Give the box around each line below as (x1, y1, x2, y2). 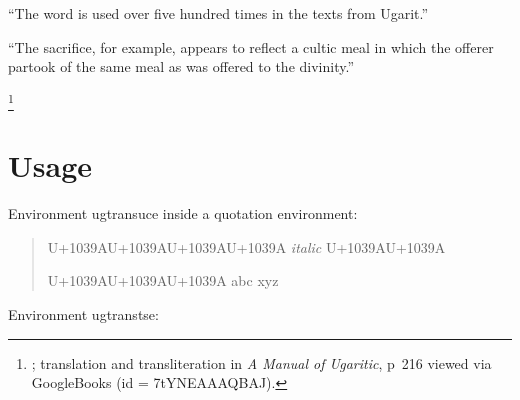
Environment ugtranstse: (8, 304, 159, 325)
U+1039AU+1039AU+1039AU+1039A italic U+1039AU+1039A (47, 236, 446, 257)
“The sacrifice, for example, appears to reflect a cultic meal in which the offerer (8, 36, 494, 57)
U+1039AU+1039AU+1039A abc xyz (47, 270, 279, 291)
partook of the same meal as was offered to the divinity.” (8, 56, 354, 77)
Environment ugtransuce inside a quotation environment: (8, 203, 358, 224)
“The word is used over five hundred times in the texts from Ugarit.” (8, 3, 429, 23)
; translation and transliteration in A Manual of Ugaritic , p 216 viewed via (31, 352, 492, 373)
